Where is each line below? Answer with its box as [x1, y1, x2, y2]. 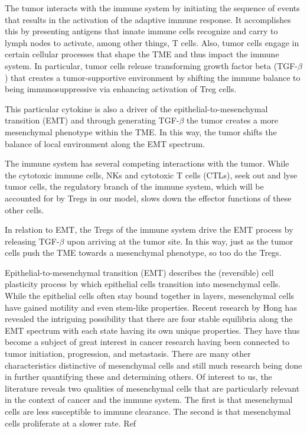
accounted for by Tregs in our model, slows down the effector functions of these [5, 191, 292, 204]
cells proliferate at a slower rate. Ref [5, 416, 136, 429]
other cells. [5, 203, 44, 216]
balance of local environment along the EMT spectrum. [5, 137, 205, 149]
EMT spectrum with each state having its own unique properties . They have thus [5, 324, 300, 336]
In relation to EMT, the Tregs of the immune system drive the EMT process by [5, 223, 293, 236]
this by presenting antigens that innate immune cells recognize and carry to [5, 25, 278, 37]
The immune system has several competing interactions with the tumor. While [5, 157, 289, 170]
